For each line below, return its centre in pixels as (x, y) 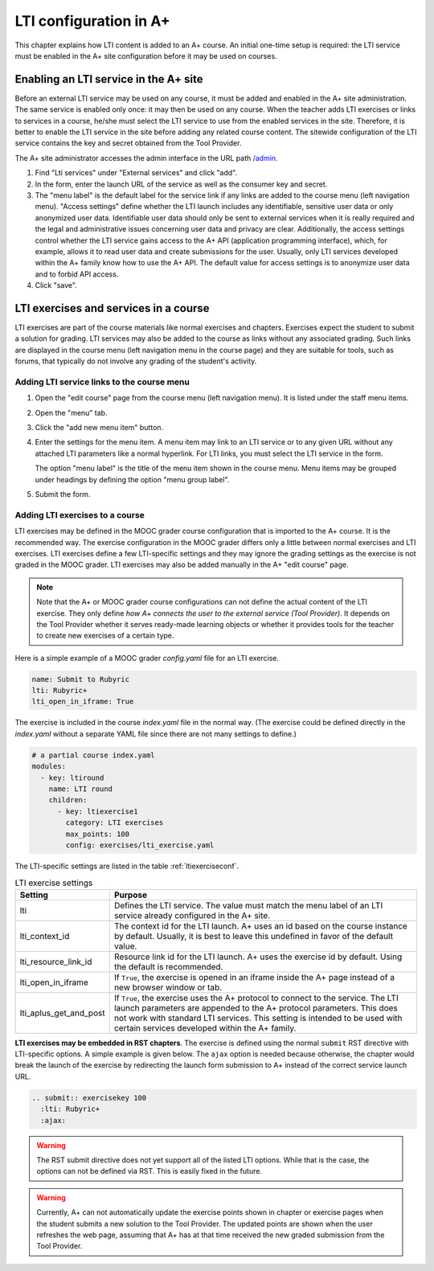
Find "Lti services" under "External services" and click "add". (136, 173)
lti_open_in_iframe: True (83, 702)
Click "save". (56, 285)
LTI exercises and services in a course (112, 308)
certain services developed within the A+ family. (205, 1027)
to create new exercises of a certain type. (105, 636)
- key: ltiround (72, 777)
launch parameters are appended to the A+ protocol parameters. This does (256, 1007)
